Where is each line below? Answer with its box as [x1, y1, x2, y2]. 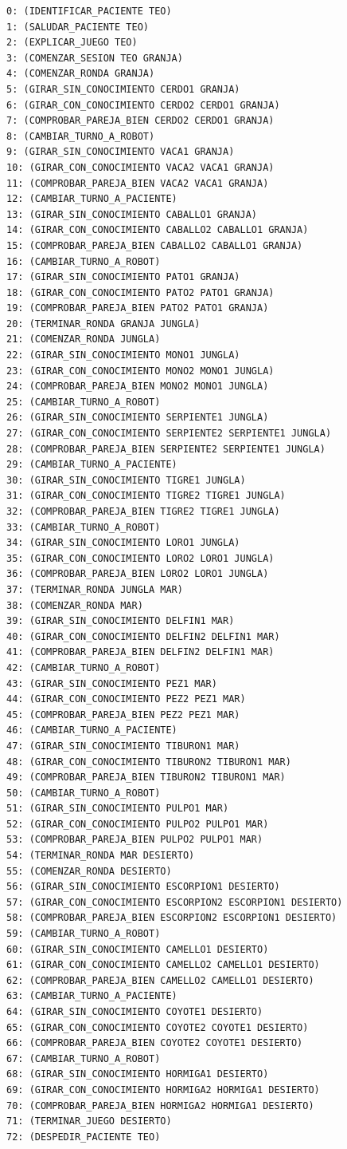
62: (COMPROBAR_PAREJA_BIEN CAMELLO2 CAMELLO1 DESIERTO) [6, 974, 314, 986]
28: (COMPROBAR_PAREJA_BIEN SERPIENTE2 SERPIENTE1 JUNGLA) [6, 443, 326, 455]
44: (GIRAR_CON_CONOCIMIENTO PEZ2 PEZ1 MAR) [6, 693, 246, 705]
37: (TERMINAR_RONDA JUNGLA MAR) [6, 583, 183, 595]
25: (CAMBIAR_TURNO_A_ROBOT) [6, 396, 161, 408]
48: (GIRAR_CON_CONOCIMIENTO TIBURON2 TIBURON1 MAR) [6, 756, 291, 768]
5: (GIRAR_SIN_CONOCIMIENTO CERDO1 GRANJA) [6, 83, 240, 95]
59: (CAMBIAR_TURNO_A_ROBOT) [6, 928, 161, 940]
